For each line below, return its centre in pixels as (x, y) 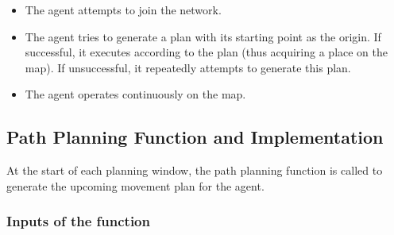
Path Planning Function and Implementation (195, 137)
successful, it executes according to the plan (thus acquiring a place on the (207, 52)
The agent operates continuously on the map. (135, 94)
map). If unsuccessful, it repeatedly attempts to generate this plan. (188, 67)
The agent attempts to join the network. (123, 10)
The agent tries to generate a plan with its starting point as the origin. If (203, 36)
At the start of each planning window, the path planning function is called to (195, 170)
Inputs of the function (78, 221)
